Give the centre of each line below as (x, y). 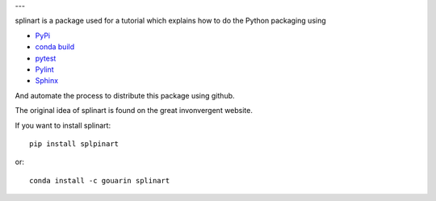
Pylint (44, 69)
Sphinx (47, 81)
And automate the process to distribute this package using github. (125, 95)
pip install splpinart (74, 144)
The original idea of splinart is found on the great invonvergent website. (134, 111)
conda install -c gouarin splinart (100, 180)
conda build (55, 47)
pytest (46, 58)
